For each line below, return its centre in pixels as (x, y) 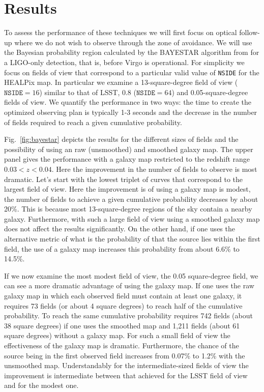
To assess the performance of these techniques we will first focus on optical (121, 32)
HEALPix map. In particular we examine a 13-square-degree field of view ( (121, 82)
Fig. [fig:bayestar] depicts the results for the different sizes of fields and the (121, 139)
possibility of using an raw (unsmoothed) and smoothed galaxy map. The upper (129, 149)
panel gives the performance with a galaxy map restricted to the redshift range (127, 159)
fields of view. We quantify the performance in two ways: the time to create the (128, 102)
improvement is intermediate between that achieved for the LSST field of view (126, 375)
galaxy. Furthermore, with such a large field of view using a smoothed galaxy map (132, 218)
